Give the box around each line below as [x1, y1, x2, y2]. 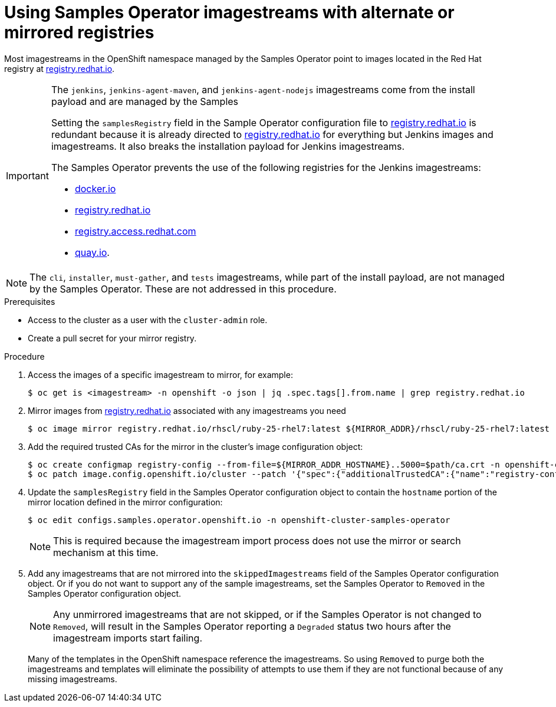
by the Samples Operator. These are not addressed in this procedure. [29, 282, 337, 295]
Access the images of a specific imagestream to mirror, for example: [28, 369, 293, 380]
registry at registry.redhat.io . [4, 63, 115, 74]
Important [6, 169, 49, 182]
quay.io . [74, 246, 110, 258]
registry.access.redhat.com [74, 225, 196, 237]
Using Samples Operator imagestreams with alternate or [4, 2, 455, 22]
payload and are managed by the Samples [51, 95, 239, 107]
